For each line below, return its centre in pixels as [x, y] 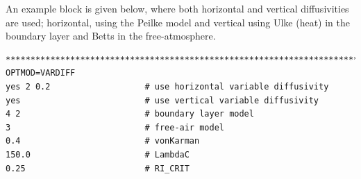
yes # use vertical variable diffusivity [162, 100]
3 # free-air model [115, 127]
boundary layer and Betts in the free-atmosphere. [111, 36]
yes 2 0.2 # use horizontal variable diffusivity [167, 86]
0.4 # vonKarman [103, 141]
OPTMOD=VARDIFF [41, 73]
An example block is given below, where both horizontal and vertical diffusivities [177, 8]
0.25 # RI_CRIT [98, 168]
